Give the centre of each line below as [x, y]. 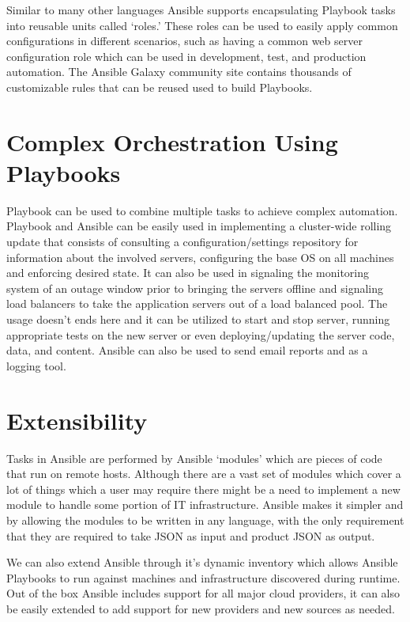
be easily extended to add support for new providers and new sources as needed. [201, 608]
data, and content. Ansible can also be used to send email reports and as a [187, 350]
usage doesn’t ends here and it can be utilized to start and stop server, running [198, 319]
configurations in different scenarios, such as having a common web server [184, 41]
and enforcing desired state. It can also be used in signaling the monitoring [188, 273]
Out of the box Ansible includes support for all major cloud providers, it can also [203, 593]
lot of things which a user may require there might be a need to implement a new [203, 489]
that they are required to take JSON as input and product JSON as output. [191, 535]
